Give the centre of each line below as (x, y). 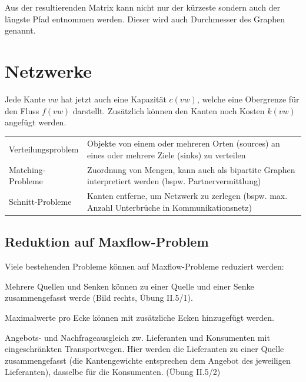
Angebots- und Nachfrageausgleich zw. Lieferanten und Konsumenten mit (137, 337)
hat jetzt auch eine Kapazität (114, 99)
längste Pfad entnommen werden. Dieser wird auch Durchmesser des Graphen (145, 19)
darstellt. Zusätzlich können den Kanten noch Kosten (169, 110)
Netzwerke (49, 70)
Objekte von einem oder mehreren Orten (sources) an (184, 143)
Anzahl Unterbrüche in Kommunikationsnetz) (169, 207)
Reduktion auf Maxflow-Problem (107, 242)
